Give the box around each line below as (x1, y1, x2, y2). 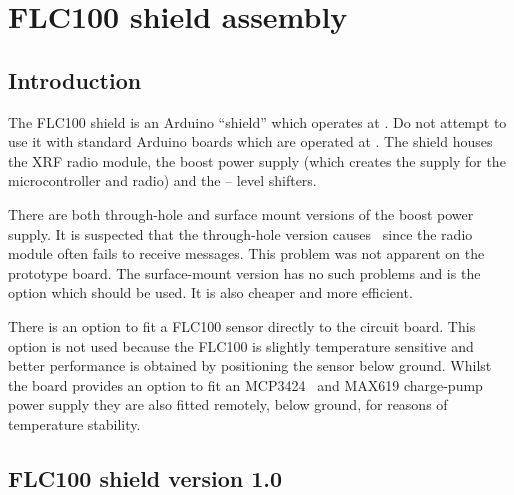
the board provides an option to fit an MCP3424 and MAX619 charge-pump (8, 374, 483, 395)
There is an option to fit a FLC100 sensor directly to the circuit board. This (8, 315, 476, 336)
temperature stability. (8, 413, 141, 434)
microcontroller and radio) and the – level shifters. (8, 170, 317, 191)
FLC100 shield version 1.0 (8, 462, 283, 493)
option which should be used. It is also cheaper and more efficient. (8, 282, 413, 303)
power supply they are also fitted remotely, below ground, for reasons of (8, 394, 448, 415)
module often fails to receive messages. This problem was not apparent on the (8, 243, 485, 264)
